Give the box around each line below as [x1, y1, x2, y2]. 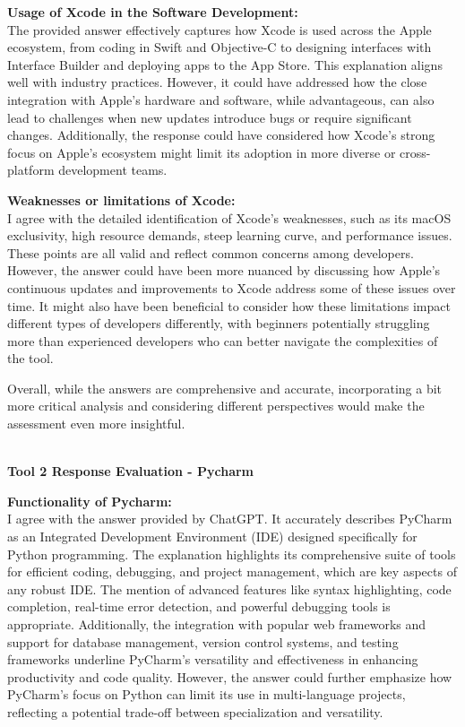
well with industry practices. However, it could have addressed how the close [7, 73, 427, 91]
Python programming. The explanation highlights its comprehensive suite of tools [7, 544, 456, 563]
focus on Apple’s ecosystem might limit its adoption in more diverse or [7, 143, 396, 161]
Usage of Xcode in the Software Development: [7, 3, 298, 21]
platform [7, 160, 55, 179]
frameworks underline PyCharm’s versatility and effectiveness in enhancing [7, 650, 418, 669]
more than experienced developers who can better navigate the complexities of [7, 331, 438, 350]
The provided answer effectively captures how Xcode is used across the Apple [7, 20, 432, 39]
